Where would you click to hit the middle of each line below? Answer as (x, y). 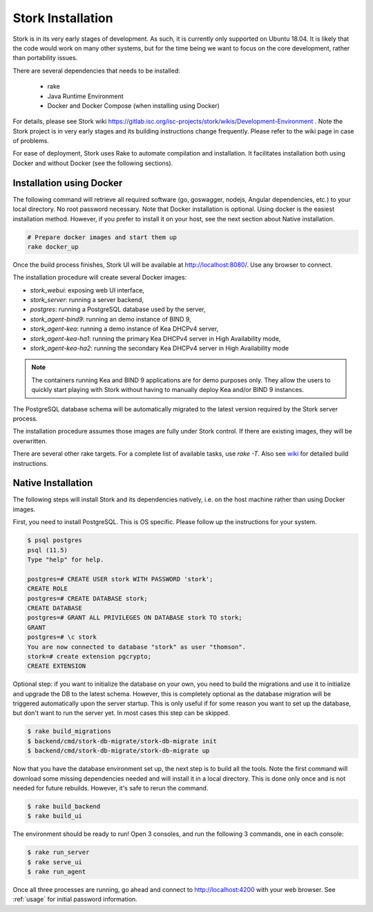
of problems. (31, 141)
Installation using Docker (68, 183)
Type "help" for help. (66, 559)
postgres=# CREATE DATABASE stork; (87, 598)
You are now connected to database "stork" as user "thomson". (137, 647)
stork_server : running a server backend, (87, 300)
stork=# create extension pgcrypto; (89, 656)
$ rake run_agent (57, 872)
